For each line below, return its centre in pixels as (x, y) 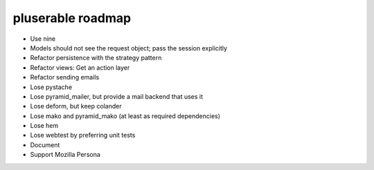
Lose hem (44, 126)
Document (45, 144)
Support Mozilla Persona (65, 155)
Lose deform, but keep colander (76, 106)
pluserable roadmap (72, 18)
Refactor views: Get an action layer (80, 67)
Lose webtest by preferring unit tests (83, 135)
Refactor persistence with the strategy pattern (96, 58)
